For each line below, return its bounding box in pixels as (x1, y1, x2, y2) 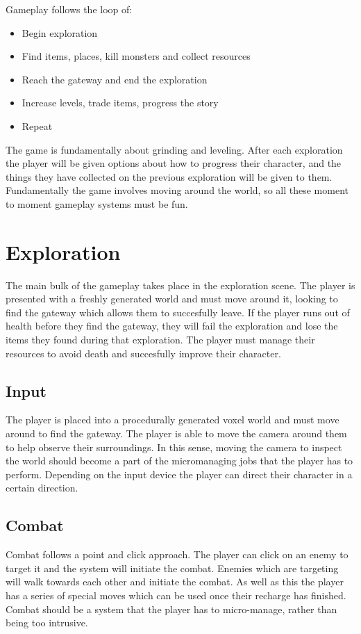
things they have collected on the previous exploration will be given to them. (6, 169, 333, 184)
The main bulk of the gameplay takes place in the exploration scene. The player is (6, 277, 355, 292)
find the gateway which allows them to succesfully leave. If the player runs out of (6, 304, 350, 319)
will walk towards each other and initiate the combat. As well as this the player (6, 574, 344, 589)
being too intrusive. (6, 615, 88, 630)
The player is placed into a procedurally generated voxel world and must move (6, 412, 339, 427)
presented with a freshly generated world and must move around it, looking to (6, 291, 338, 306)
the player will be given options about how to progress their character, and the (6, 156, 342, 170)
